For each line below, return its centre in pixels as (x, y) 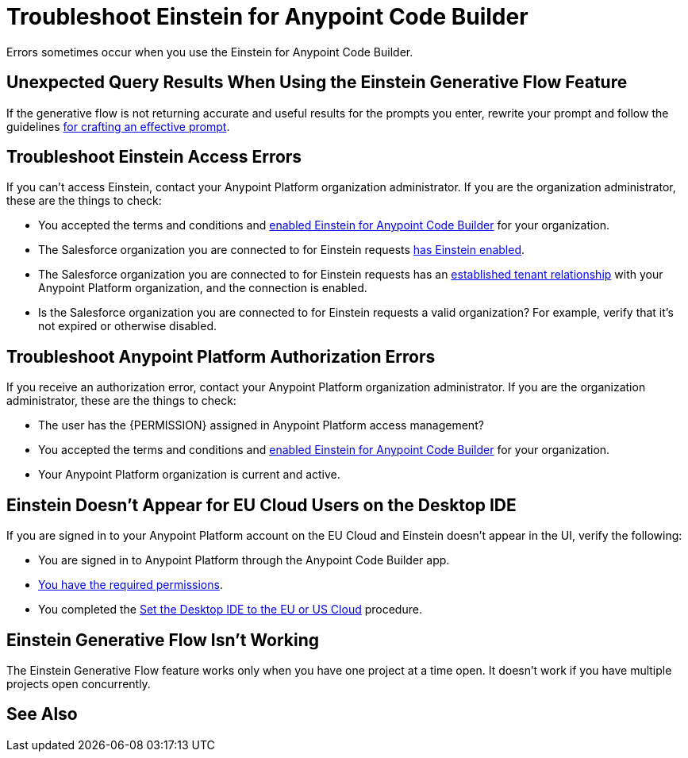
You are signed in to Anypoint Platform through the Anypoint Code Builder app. (244, 560)
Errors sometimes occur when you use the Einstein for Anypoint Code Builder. (210, 52)
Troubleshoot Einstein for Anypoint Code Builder (267, 17)
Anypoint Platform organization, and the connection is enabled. (203, 288)
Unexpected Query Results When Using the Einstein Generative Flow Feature (317, 83)
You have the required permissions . (131, 585)
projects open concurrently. (79, 683)
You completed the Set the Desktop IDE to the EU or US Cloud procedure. (230, 610)
